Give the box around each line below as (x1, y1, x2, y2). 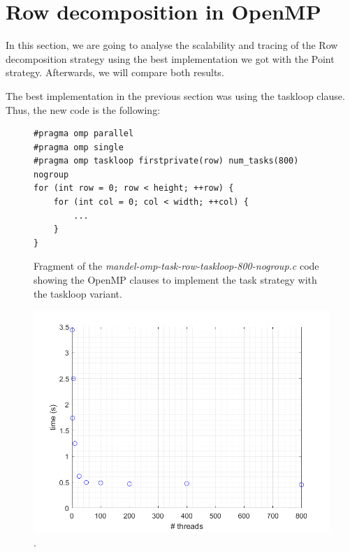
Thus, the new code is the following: (6, 102, 161, 117)
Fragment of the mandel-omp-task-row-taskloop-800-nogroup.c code (34, 259, 319, 273)
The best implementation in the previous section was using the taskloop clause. (6, 88, 345, 103)
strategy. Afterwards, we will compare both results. (6, 65, 224, 80)
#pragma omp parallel (34, 129, 134, 139)
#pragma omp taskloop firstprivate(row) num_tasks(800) (34, 156, 299, 166)
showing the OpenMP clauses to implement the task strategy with (34, 273, 317, 287)
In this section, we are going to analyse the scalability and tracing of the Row (6, 38, 338, 52)
